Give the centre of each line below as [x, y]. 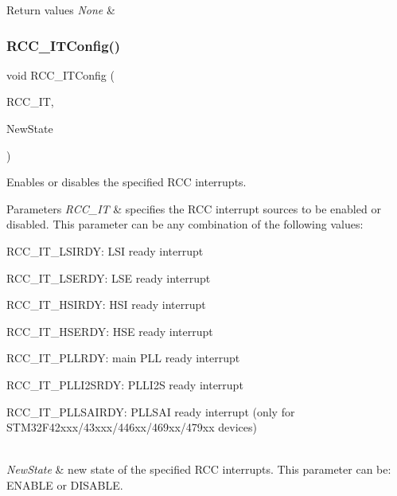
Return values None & [61, 10]
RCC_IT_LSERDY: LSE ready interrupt [109, 277]
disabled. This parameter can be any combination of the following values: [185, 224]
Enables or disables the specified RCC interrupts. [126, 182]
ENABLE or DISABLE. [65, 484]
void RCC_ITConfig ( [60, 74]
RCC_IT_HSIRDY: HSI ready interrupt [106, 305]
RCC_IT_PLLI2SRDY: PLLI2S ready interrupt [125, 384]
